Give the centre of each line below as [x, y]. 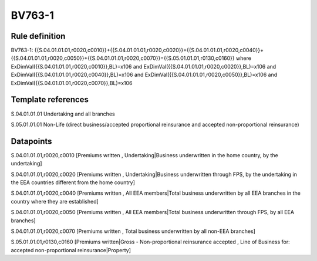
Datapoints [31, 141]
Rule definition [38, 36]
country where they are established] [55, 201]
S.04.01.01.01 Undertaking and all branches [63, 114]
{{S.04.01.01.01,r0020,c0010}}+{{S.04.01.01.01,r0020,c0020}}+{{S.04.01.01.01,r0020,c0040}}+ [149, 50]
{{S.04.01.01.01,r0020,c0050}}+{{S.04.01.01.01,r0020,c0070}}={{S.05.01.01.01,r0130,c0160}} [123, 58]
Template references [50, 100]
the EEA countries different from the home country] [73, 182]
